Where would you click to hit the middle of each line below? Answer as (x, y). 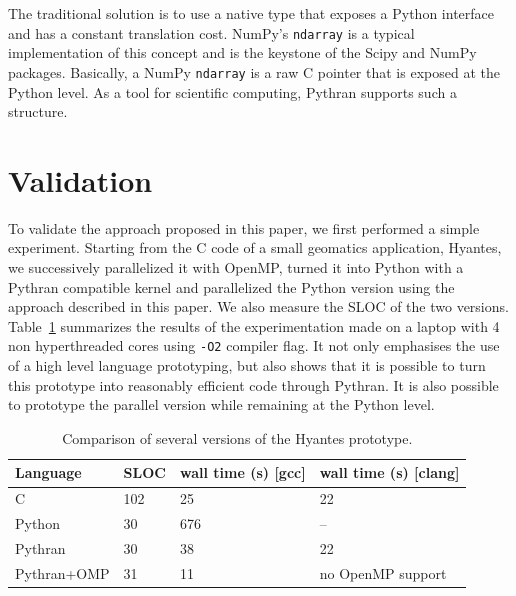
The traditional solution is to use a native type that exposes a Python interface (251, 13)
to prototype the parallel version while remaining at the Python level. (221, 404)
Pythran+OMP (62, 572)
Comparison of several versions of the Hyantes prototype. (237, 437)
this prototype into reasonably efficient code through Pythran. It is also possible (253, 384)
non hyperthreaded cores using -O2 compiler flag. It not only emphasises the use (254, 345)
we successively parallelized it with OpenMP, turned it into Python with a (236, 267)
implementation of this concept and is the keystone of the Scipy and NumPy (242, 52)
